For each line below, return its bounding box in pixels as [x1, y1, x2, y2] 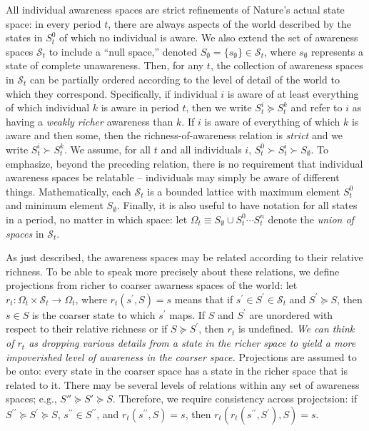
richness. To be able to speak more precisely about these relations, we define [6, 263, 340, 278]
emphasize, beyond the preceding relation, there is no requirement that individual [6, 156, 363, 171]
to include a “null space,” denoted [49, 44, 198, 59]
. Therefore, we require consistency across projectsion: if [112, 391, 358, 406]
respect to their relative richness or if [6, 321, 168, 336]
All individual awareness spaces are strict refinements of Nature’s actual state [6, 2, 345, 16]
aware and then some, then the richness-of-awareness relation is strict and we [6, 128, 343, 143]
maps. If [169, 307, 206, 322]
